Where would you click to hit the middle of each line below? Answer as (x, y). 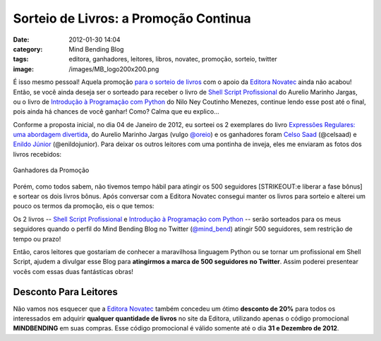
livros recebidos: (37, 154)
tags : (21, 59)
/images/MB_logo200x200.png (114, 69)
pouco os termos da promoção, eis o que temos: (84, 206)
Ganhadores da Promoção (51, 170)
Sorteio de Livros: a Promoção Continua (132, 18)
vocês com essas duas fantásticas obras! (73, 271)
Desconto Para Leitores (65, 292)
